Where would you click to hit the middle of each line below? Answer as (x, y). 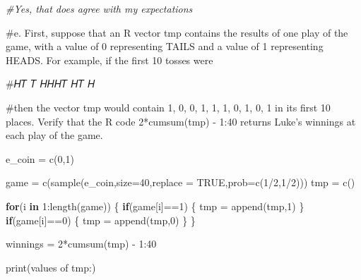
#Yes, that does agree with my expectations (99, 8)
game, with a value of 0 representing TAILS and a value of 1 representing (165, 46)
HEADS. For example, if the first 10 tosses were (110, 60)
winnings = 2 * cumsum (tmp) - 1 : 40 (81, 244)
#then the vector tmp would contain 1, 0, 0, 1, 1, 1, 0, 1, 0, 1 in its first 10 (168, 107)
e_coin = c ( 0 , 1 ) (40, 158)
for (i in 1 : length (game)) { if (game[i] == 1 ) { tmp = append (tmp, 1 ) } (155, 206)
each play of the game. (54, 135)
